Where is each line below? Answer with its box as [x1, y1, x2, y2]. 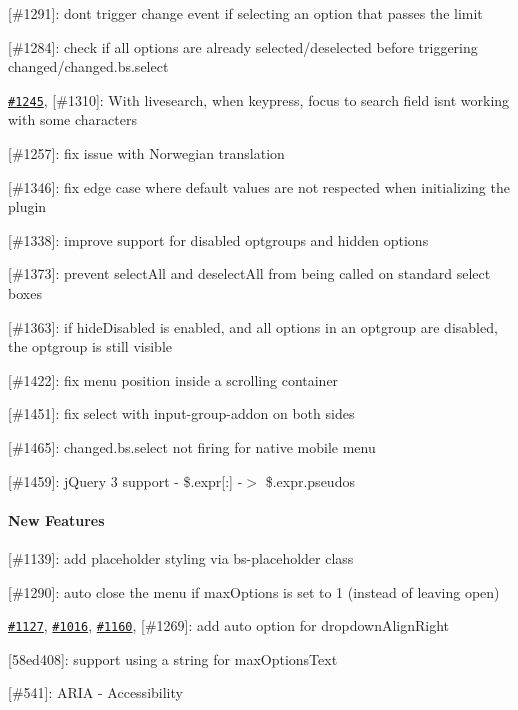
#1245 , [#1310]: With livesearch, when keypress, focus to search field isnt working [8, 89, 510, 110]
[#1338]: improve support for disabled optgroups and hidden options [8, 229, 429, 250]
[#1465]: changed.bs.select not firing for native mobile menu [8, 436, 376, 457]
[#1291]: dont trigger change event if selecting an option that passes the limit [8, 3, 483, 23]
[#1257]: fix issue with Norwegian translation [8, 143, 285, 164]
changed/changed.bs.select [8, 56, 169, 77]
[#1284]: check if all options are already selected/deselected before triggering [8, 36, 478, 57]
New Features [8, 509, 105, 530]
